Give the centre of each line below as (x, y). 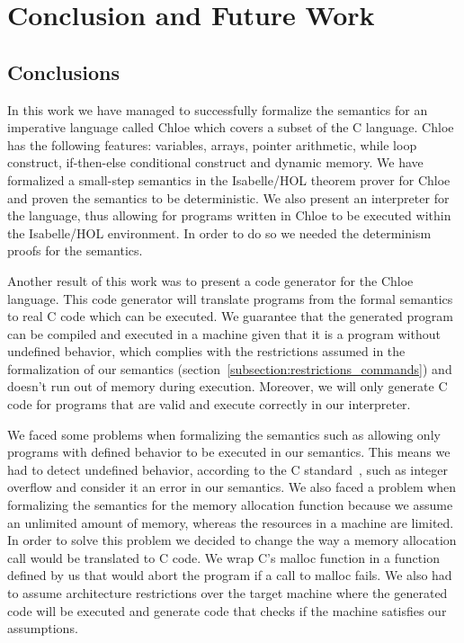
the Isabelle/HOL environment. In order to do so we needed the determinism (219, 232)
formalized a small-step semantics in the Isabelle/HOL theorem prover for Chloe (229, 179)
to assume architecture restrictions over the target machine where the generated (228, 593)
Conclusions (64, 71)
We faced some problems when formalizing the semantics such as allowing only (224, 434)
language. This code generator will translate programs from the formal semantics (230, 298)
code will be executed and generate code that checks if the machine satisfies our (227, 610)
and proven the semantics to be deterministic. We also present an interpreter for (228, 197)
